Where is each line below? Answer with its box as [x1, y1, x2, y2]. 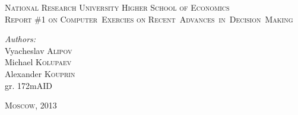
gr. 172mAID [5, 79, 52, 91]
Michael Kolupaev [5, 56, 72, 68]
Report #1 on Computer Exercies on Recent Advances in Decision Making [5, 12, 293, 25]
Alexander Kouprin [5, 67, 75, 79]
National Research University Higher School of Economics [5, 1, 230, 13]
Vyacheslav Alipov [5, 44, 72, 56]
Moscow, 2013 [5, 99, 57, 111]
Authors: [5, 33, 36, 45]
